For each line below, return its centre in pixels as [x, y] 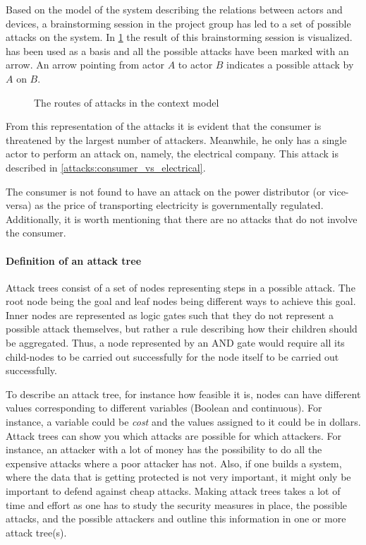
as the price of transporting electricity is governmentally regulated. [179, 205]
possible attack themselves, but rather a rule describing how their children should [182, 329]
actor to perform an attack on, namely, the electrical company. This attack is [172, 154]
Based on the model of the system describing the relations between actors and [174, 9]
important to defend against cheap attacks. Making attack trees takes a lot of [173, 491]
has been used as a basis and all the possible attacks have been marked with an [177, 50]
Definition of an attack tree [74, 260]
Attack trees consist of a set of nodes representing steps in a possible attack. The [181, 287]
